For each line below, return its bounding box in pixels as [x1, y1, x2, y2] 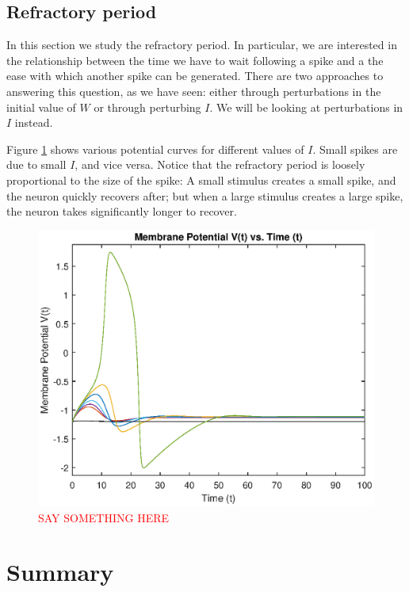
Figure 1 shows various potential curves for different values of [6, 140, 304, 157]
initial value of [6, 98, 76, 115]
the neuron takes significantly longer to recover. [6, 203, 237, 220]
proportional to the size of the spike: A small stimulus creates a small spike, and [6, 171, 396, 188]
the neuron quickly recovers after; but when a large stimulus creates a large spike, [6, 187, 403, 204]
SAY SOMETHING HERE [38, 509, 170, 525]
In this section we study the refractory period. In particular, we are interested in [6, 36, 397, 53]
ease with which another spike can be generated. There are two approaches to [6, 67, 384, 84]
